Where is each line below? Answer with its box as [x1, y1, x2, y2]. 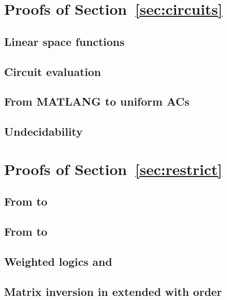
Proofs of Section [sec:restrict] [4, 158, 222, 179]
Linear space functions [4, 33, 125, 49]
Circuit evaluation [4, 63, 102, 79]
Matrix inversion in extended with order [4, 283, 222, 299]
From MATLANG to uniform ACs [4, 93, 190, 109]
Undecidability [4, 123, 83, 139]
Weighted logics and [4, 253, 112, 269]
